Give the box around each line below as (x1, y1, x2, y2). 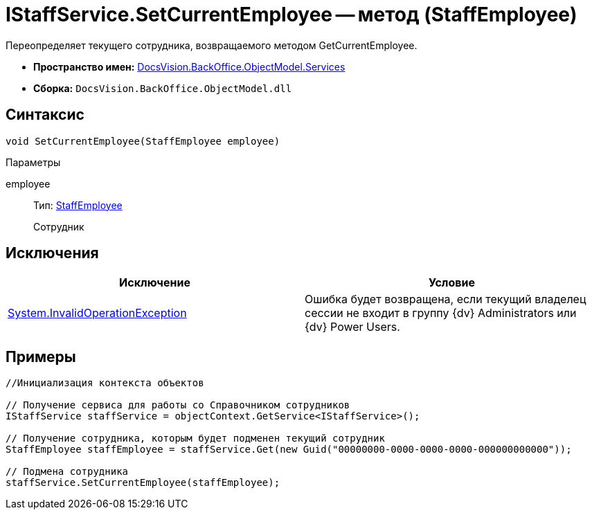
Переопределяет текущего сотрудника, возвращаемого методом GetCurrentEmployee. (6, 39, 418, 51)
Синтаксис (6, 106, 84, 124)
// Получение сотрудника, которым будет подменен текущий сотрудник (6, 433, 385, 444)
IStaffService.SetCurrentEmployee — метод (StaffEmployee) (6, 3, 577, 26)
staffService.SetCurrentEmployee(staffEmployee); (6, 477, 280, 489)
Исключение (119, 275, 190, 290)
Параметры (6, 156, 61, 168)
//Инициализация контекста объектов (6, 377, 204, 389)
